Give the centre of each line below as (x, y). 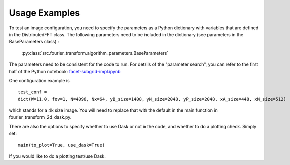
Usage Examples (45, 13)
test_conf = (33, 92)
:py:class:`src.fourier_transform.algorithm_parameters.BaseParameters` (95, 53)
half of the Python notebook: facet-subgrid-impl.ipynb (65, 71)
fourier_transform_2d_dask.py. (40, 117)
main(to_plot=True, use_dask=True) (62, 145)
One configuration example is (39, 80)
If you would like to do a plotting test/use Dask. (57, 156)
